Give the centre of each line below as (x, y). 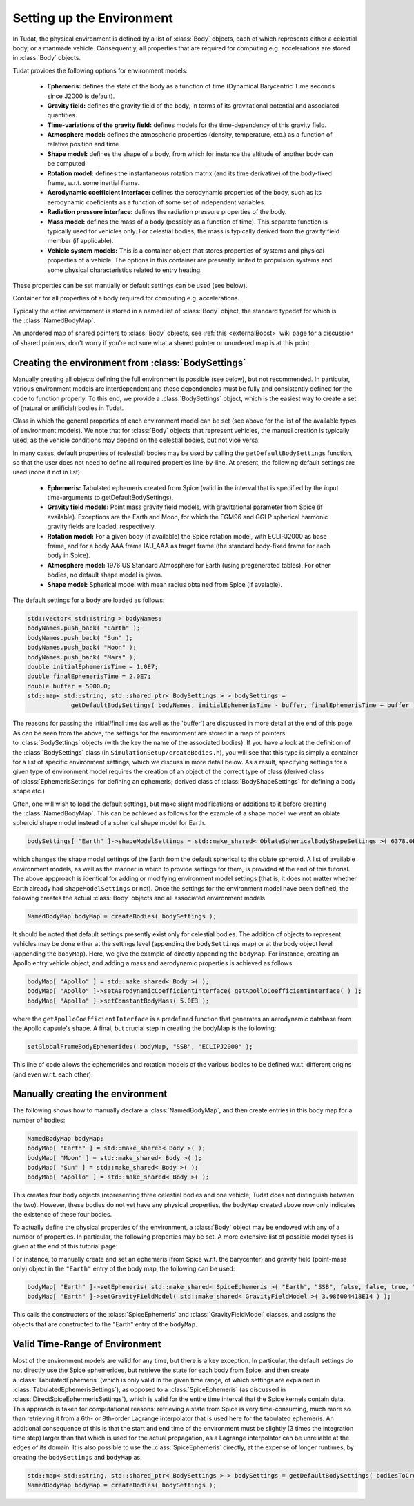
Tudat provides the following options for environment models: (100, 70)
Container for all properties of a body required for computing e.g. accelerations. (126, 298)
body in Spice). (69, 555)
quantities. (62, 115)
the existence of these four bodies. (62, 1215)
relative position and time (83, 144)
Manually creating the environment (90, 1094)
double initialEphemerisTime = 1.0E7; (93, 667)
